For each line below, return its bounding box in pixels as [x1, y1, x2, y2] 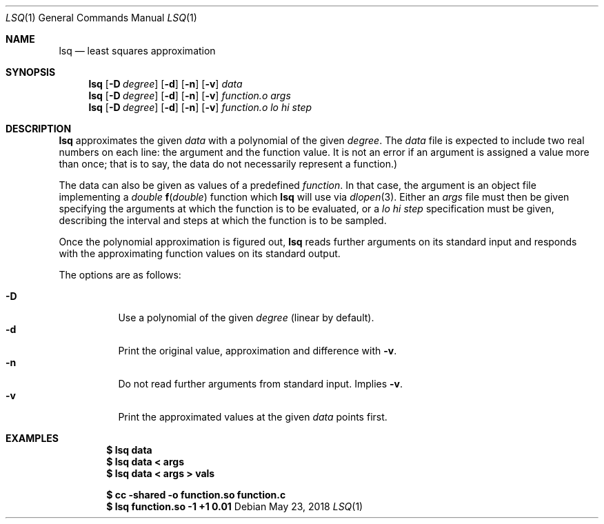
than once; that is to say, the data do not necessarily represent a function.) [59, 158, 398, 170]
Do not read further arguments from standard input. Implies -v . [118, 378, 403, 390]
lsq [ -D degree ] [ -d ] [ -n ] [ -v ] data [88, 78, 243, 90]
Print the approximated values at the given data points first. [118, 411, 387, 423]
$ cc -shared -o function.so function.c [106, 489, 286, 501]
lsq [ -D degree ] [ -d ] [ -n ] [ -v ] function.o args [88, 90, 291, 101]
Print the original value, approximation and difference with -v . [118, 345, 397, 356]
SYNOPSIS [6, 66, 56, 78]
